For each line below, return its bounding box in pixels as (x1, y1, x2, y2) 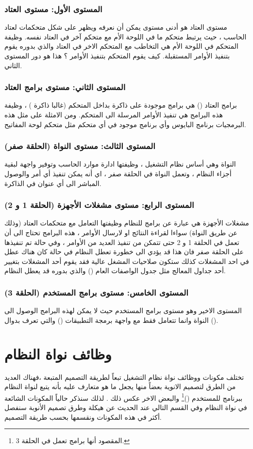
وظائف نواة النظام (4, 343, 112, 363)
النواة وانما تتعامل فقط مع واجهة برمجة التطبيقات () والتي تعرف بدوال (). (4, 315, 219, 325)
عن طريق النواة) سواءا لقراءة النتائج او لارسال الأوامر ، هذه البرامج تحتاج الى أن (4, 227, 237, 237)
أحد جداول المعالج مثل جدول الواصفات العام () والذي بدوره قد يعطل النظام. (4, 265, 226, 276)
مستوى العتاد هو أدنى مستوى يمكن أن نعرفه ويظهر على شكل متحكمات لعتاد (4, 22, 227, 32)
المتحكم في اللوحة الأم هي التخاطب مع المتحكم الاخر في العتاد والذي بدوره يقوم (4, 41, 238, 51)
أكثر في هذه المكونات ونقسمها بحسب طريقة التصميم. (4, 412, 162, 422)
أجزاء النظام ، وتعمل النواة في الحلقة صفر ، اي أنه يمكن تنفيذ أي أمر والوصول (4, 168, 232, 178)
